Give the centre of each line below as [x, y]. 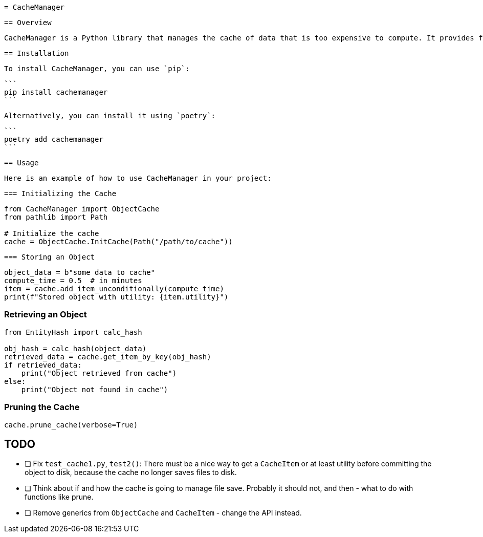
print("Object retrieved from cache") [99, 373]
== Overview [28, 23]
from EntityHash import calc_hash [73, 332]
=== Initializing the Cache [60, 194]
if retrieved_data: [43, 365]
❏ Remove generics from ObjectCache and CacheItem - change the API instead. [163, 513]
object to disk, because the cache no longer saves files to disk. [131, 472]
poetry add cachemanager [54, 139]
